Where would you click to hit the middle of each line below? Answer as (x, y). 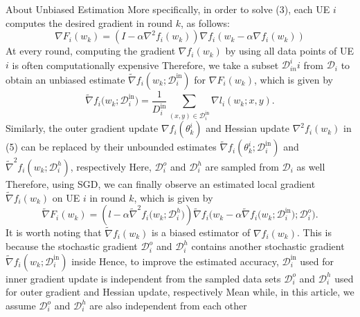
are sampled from (242, 167)
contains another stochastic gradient (268, 246)
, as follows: (205, 22)
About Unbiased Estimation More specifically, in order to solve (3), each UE (168, 9)
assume (21, 306)
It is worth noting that (54, 232)
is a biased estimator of (201, 232)
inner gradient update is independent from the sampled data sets (143, 278)
